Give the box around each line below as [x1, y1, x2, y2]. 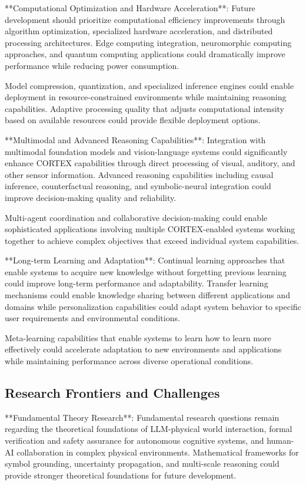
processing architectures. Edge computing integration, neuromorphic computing [5, 36, 292, 48]
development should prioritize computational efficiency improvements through [5, 13, 285, 25]
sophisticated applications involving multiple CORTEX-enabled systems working [5, 223, 295, 235]
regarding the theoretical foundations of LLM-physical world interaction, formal [5, 423, 292, 435]
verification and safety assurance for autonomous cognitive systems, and [5, 434, 264, 447]
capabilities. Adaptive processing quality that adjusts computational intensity [5, 102, 284, 114]
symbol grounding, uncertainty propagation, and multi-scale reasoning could [5, 457, 280, 470]
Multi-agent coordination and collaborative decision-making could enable [5, 211, 268, 223]
